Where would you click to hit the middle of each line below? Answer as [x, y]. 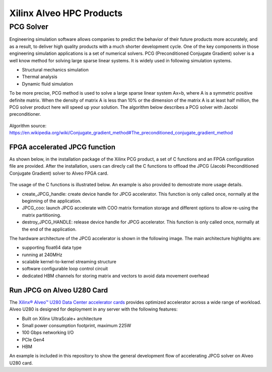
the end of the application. [49, 229]
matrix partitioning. [42, 215]
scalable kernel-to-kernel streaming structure [69, 262]
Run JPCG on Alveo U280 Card [59, 290]
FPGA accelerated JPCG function [62, 147]
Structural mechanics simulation [55, 69]
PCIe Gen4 [33, 339]
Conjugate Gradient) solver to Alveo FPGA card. [59, 173]
